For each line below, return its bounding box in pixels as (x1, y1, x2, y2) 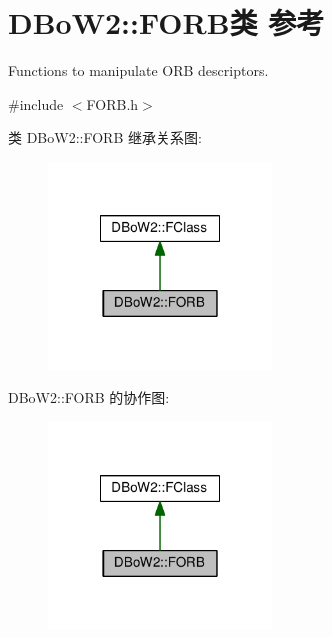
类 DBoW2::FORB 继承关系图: (8, 127, 202, 148)
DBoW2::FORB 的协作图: (8, 387, 170, 408)
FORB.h (86, 93, 139, 114)
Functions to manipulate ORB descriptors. (8, 60, 269, 81)
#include (8, 93, 64, 114)
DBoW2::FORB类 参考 (8, 2, 325, 43)
